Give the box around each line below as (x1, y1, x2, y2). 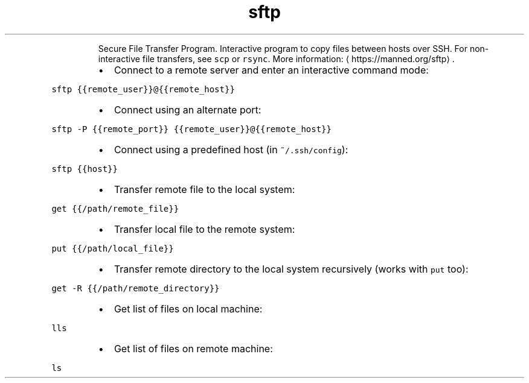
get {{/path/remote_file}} (51, 203, 179, 214)
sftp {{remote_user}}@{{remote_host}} (51, 84, 235, 94)
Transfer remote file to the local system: (114, 183, 295, 195)
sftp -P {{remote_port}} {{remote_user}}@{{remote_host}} (51, 124, 332, 134)
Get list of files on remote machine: (114, 342, 273, 355)
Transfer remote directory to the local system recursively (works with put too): (114, 262, 469, 275)
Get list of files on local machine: (114, 302, 263, 315)
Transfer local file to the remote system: (114, 223, 295, 235)
